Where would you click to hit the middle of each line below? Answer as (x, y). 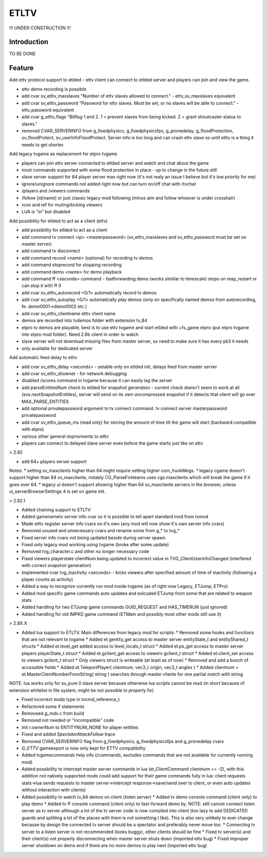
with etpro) (33, 429)
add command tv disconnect (51, 251)
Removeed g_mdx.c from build (53, 713)
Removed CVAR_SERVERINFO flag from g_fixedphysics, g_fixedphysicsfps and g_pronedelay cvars (123, 741)
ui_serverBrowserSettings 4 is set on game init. (57, 491)
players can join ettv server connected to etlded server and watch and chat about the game (115, 163)
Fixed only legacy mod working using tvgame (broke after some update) (95, 544)
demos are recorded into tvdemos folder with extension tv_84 (84, 320)
